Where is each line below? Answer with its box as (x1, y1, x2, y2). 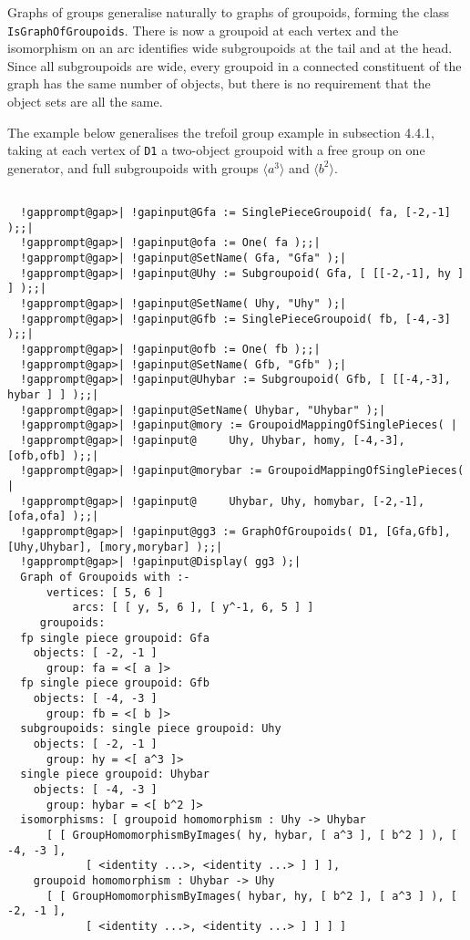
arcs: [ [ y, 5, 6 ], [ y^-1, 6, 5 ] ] (72, 601, 314, 615)
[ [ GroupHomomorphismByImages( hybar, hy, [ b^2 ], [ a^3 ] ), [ (46, 889, 457, 903)
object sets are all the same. (7, 92, 163, 111)
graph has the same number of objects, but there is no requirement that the (7, 74, 431, 93)
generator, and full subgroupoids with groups (7, 158, 259, 177)
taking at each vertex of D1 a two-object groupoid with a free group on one (7, 140, 425, 160)
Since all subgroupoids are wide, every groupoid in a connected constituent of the (7, 56, 462, 75)
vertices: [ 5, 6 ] (46, 585, 164, 599)
